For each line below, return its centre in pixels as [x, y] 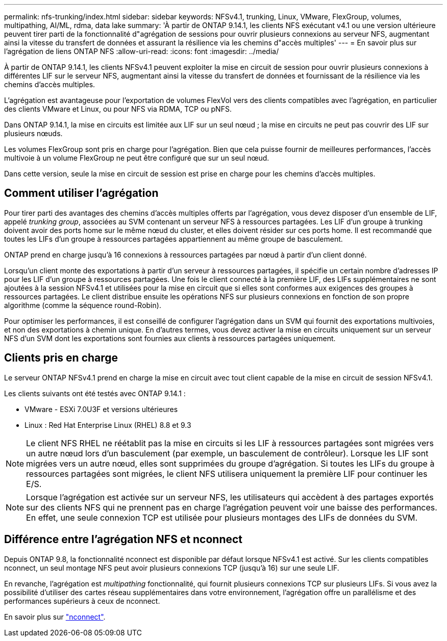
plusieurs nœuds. [33, 133]
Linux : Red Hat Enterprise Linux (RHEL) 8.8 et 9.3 [108, 425]
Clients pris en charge [61, 358]
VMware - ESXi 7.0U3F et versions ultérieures [101, 409]
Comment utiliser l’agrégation [81, 193]
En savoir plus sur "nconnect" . [55, 617]
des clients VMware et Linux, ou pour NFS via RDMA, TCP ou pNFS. [118, 109]
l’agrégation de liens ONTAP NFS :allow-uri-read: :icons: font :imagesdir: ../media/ [142, 51]
